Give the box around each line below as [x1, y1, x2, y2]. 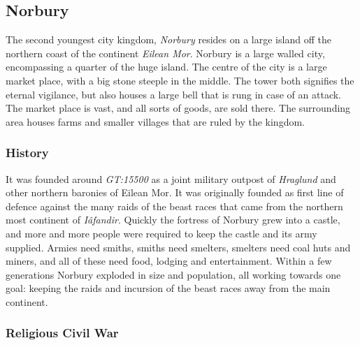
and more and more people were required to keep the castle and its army [6, 226, 317, 240]
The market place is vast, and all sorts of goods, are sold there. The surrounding [6, 101, 351, 115]
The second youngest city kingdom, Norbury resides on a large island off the [6, 32, 331, 47]
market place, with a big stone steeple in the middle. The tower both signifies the [6, 73, 354, 87]
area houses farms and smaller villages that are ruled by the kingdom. [6, 114, 305, 129]
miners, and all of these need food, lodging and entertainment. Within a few [6, 254, 332, 268]
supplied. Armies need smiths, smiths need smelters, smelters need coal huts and [6, 240, 351, 254]
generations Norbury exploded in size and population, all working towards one [6, 267, 341, 281]
